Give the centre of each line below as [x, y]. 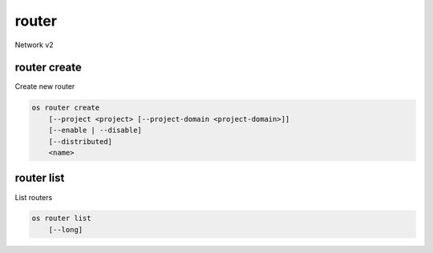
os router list [61, 219]
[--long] [66, 229]
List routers [34, 197]
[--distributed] [80, 141]
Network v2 [34, 45]
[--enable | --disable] [95, 131]
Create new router [45, 86]
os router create [66, 108]
